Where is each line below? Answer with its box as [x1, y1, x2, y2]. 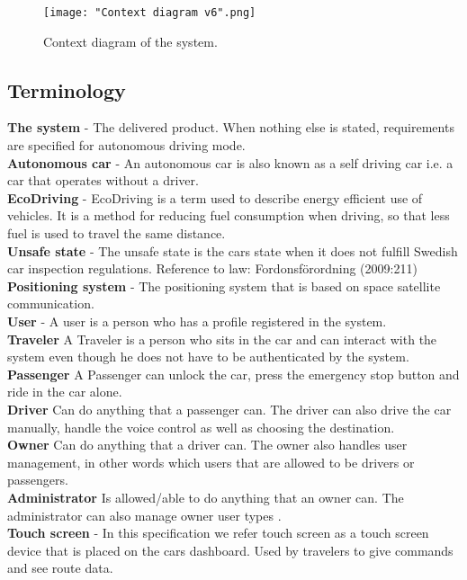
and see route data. [7, 558, 113, 577]
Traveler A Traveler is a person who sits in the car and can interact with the [7, 329, 437, 348]
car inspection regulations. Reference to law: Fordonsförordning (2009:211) [7, 259, 418, 278]
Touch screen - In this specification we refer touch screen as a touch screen [7, 523, 429, 542]
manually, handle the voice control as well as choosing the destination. [7, 417, 395, 436]
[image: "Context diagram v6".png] [43, 6, 256, 19]
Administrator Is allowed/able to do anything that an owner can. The [7, 487, 404, 506]
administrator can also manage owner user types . [7, 505, 282, 524]
